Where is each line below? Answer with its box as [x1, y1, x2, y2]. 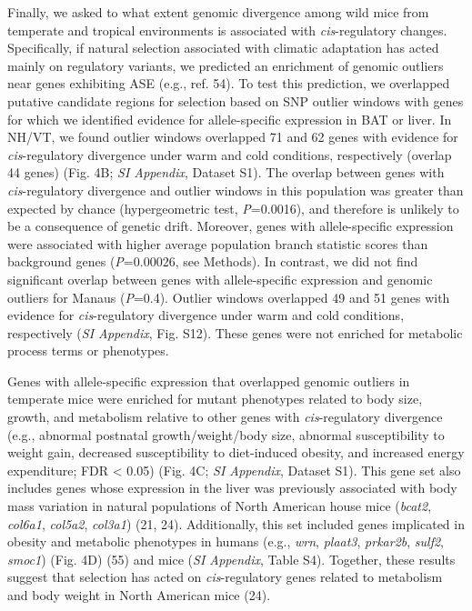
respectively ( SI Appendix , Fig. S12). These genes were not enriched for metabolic [7, 323, 463, 342]
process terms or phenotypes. [7, 341, 169, 360]
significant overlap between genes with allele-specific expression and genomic [7, 269, 433, 288]
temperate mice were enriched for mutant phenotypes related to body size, [7, 389, 423, 408]
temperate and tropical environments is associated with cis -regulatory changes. [7, 20, 447, 39]
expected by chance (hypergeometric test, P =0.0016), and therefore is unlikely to [7, 198, 459, 217]
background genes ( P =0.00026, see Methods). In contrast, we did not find [7, 252, 418, 271]
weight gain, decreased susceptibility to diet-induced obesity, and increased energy [7, 443, 465, 462]
